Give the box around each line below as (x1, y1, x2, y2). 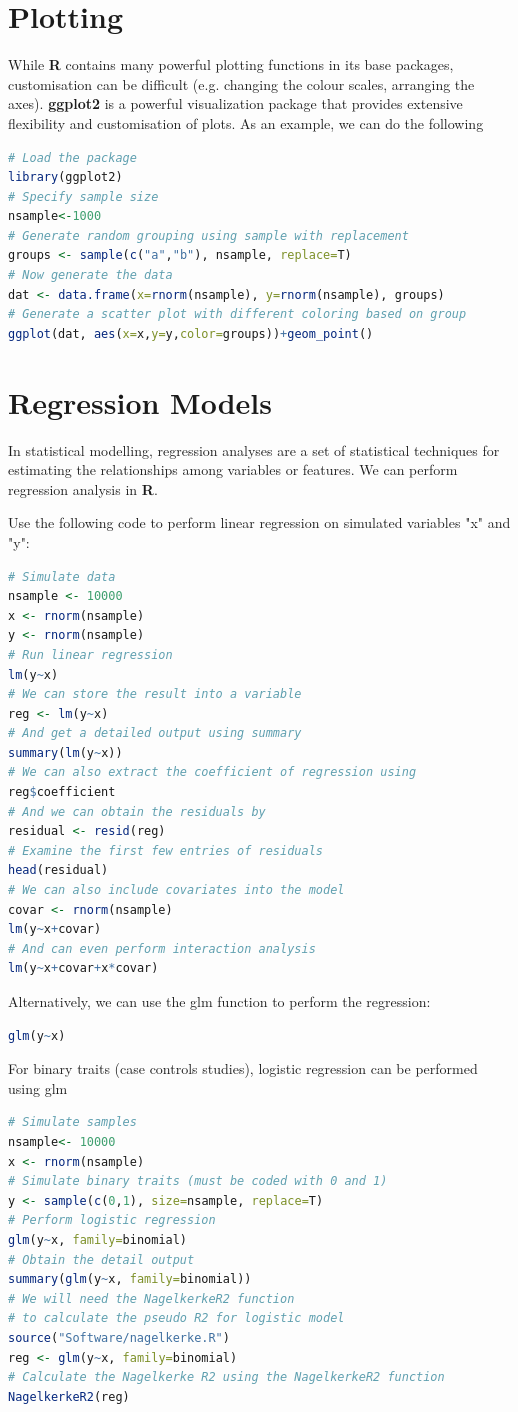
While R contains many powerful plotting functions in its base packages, (8, 54, 454, 75)
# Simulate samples (8, 1115, 137, 1130)
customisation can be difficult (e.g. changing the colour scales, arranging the (8, 73, 475, 94)
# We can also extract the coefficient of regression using (8, 765, 417, 780)
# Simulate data (8, 569, 116, 584)
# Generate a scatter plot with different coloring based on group (8, 307, 467, 322)
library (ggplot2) (8, 170, 123, 185)
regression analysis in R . (8, 478, 158, 499)
